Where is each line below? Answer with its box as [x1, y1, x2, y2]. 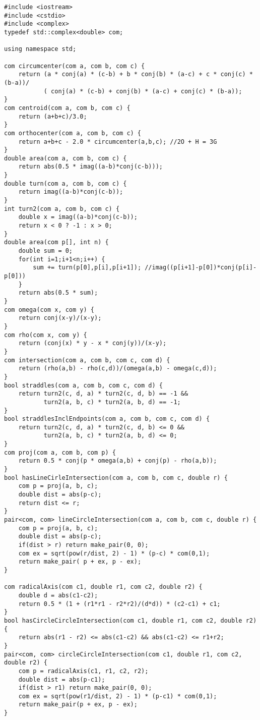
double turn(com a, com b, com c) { [4, 180, 127, 187]
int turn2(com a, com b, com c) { [4, 205, 120, 212]
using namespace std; [4, 45, 77, 53]
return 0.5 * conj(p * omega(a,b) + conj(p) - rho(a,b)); [18, 457, 217, 465]
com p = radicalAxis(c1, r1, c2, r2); [18, 667, 149, 675]
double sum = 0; [18, 247, 73, 255]
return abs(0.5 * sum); [18, 289, 98, 297]
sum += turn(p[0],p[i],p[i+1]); [33, 264, 142, 271]
